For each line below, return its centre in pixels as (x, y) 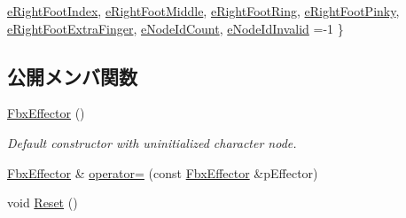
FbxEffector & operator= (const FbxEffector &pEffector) (163, 172)
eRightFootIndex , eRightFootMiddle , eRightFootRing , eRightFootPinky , (203, 11)
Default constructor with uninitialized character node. (152, 142)
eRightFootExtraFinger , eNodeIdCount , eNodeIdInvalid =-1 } (176, 28)
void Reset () (43, 202)
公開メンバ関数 (72, 76)
